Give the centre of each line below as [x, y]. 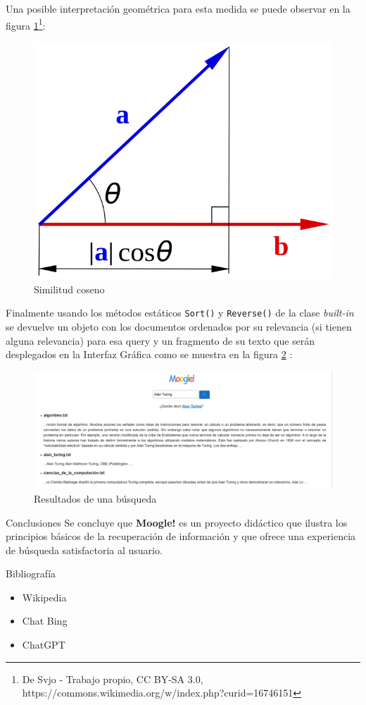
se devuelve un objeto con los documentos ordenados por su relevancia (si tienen [179, 327]
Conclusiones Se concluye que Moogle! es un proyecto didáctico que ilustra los [177, 522]
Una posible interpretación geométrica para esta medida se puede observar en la [178, 8]
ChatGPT [44, 645]
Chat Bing [45, 621]
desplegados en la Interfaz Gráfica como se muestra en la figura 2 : [149, 354]
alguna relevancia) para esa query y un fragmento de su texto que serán [160, 340]
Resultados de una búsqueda [95, 498]
